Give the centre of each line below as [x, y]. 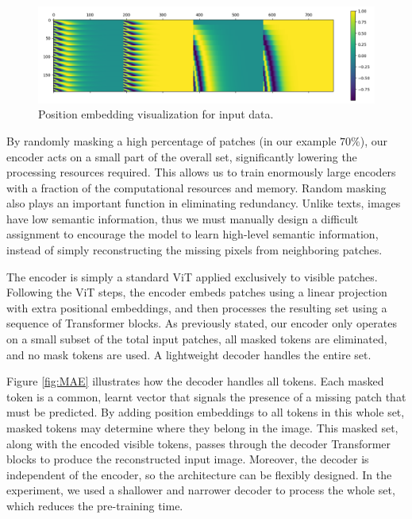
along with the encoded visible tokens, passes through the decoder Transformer [199, 443]
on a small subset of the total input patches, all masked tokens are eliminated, [197, 339]
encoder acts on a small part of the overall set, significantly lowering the [182, 156]
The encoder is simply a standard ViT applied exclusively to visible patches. [192, 276]
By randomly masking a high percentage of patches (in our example [171, 140]
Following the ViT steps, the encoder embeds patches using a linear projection [197, 292]
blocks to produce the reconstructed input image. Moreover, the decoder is [188, 459]
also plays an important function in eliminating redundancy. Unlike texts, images [204, 203]
